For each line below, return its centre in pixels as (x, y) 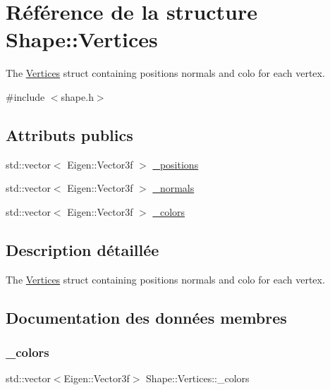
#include (25, 96)
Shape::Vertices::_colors (198, 378)
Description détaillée (82, 249)
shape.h (77, 96)
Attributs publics (69, 134)
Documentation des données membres (146, 317)
